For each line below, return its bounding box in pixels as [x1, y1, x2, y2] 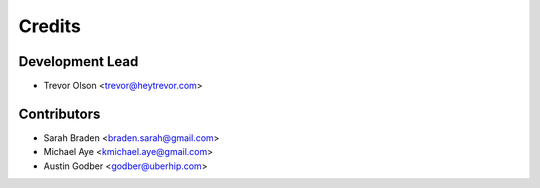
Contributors [18, 105, 101, 122]
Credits [18, 15, 82, 37]
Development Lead [18, 53, 139, 70]
